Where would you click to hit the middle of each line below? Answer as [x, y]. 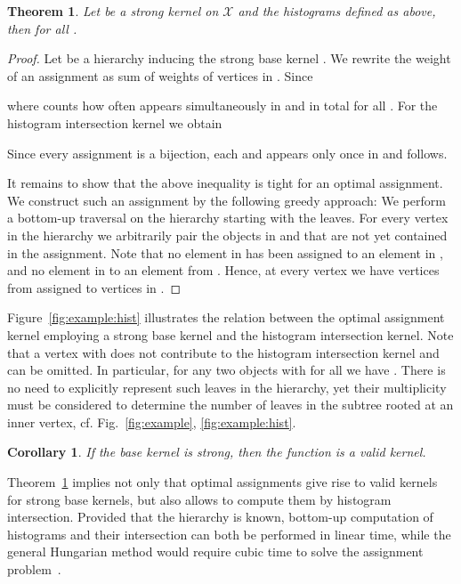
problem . [34, 569]
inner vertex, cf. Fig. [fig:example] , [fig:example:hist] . [152, 422]
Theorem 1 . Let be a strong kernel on [113, 11]
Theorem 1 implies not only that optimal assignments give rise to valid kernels [222, 482]
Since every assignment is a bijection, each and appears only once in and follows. [227, 153]
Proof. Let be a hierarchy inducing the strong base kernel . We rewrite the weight [229, 58]
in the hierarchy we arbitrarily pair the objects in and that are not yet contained [227, 235]
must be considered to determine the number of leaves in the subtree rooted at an [230, 405]
